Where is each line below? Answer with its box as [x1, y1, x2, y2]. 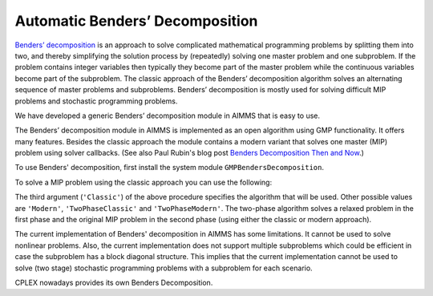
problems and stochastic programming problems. [14, 96, 178, 106]
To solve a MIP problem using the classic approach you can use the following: [14, 177, 273, 187]
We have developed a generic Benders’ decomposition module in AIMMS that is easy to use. [14, 111, 321, 120]
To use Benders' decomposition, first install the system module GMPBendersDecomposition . [14, 163, 325, 172]
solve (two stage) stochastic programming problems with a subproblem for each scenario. [14, 263, 313, 273]
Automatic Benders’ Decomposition [14, 12, 258, 30]
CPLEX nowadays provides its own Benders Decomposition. [14, 278, 213, 287]
